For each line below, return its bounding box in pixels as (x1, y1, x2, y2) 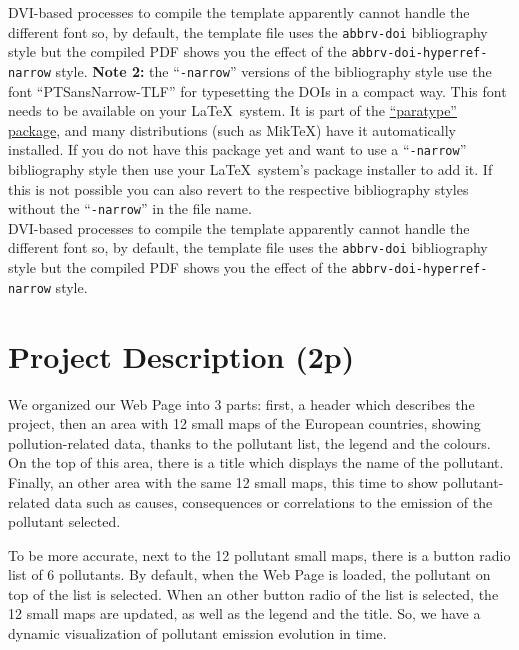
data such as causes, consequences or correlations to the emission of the (54, 491, 493, 512)
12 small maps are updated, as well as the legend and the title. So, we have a (8, 603, 481, 624)
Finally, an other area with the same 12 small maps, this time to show (8, 471, 438, 492)
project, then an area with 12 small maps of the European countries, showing (8, 413, 481, 434)
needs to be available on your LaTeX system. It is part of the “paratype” (8, 100, 457, 121)
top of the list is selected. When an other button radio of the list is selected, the (8, 583, 499, 604)
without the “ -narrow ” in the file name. (8, 198, 252, 219)
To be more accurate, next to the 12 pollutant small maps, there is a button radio (8, 544, 511, 565)
